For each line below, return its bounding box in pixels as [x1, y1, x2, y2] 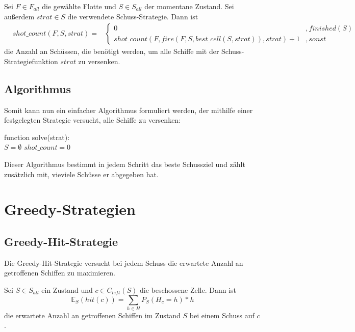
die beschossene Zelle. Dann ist [139, 284, 237, 295]
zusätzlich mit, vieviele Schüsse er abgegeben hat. [4, 169, 159, 179]
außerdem [4, 11, 35, 21]
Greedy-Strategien [4, 199, 136, 219]
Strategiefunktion [4, 56, 58, 66]
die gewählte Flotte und [42, 1, 116, 11]
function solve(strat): [4, 131, 70, 142]
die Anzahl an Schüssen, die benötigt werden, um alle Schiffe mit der [4, 46, 219, 57]
